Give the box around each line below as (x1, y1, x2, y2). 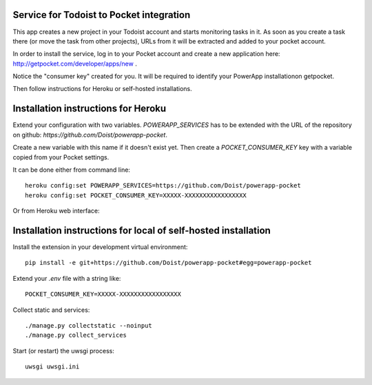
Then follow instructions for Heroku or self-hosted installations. (12, 85, 192, 93)
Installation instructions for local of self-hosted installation (12, 224, 271, 236)
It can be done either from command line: (12, 166, 131, 174)
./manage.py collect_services (25, 331, 127, 339)
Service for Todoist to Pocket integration (12, 9, 191, 21)
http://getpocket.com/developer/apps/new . (12, 59, 137, 68)
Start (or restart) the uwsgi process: (12, 346, 115, 355)
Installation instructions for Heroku (12, 103, 167, 115)
